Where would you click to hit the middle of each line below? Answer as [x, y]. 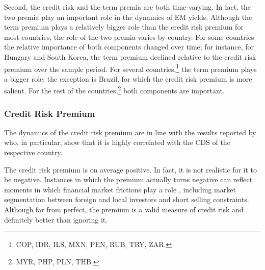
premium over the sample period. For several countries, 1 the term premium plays [130, 68]
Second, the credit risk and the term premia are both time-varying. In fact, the [128, 7]
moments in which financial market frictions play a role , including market [120, 189]
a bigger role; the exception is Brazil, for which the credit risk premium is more [128, 78]
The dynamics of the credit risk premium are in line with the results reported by [130, 132]
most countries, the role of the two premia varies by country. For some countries [129, 36]
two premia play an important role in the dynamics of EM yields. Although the [128, 17]
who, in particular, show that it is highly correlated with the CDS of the [117, 142]
